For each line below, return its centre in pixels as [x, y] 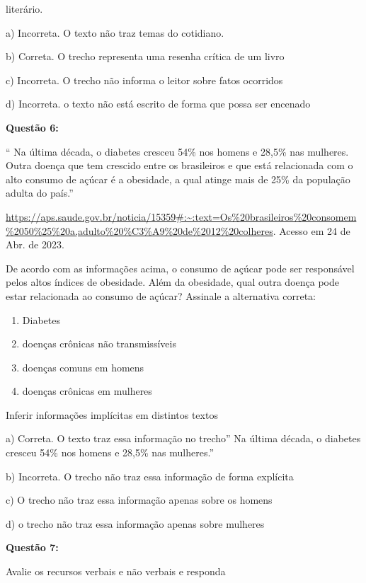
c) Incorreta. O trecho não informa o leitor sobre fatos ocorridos [144, 80]
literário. [24, 8]
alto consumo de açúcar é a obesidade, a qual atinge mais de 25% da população [178, 179]
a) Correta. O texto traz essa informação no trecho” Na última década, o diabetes [183, 438]
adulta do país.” [40, 193]
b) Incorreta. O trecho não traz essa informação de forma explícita [150, 476]
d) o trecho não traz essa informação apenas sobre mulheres [135, 523]
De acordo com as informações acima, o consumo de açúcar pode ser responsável [180, 268]
